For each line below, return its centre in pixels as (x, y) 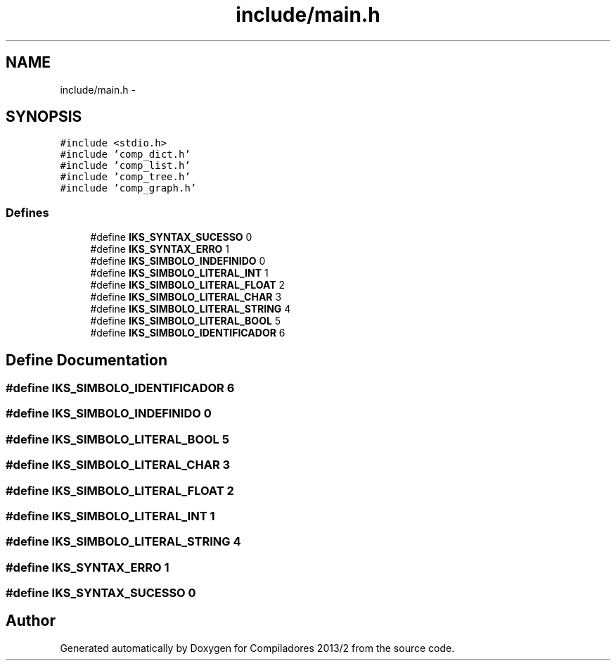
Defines (27, 212)
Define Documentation (86, 360)
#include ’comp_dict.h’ (125, 155)
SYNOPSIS (44, 117)
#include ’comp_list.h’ (125, 166)
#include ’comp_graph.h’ (128, 188)
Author (31, 621)
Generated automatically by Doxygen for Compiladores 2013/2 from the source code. (257, 648)
